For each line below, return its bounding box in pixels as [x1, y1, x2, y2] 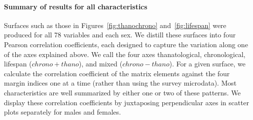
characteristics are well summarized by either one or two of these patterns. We [4, 87, 241, 97]
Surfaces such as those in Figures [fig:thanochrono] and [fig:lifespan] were [4, 20, 226, 30]
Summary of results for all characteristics [4, 1, 147, 11]
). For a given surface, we [169, 59, 246, 69]
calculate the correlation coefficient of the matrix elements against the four [4, 68, 230, 78]
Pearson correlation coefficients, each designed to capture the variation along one [4, 39, 248, 49]
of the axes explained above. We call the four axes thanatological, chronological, [4, 49, 246, 59]
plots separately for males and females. [4, 107, 121, 117]
